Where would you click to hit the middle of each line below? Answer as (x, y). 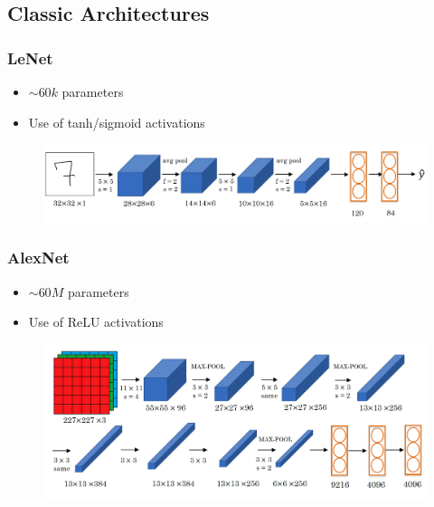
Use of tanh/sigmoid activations (117, 122)
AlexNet (38, 258)
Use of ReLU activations (96, 322)
